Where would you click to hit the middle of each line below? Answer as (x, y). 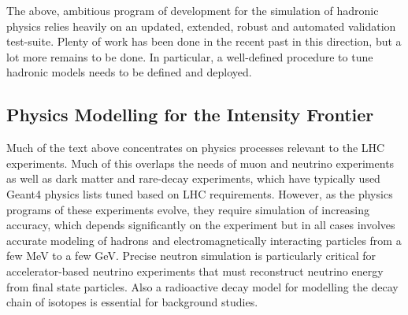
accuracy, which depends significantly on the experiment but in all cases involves (201, 225)
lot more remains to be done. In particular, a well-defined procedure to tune (190, 56)
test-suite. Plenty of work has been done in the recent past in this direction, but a (204, 41)
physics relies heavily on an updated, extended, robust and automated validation (201, 26)
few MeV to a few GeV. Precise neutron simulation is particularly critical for (191, 256)
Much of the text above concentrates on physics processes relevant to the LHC (196, 148)
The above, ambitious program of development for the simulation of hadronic (193, 10)
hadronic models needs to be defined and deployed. (129, 72)
